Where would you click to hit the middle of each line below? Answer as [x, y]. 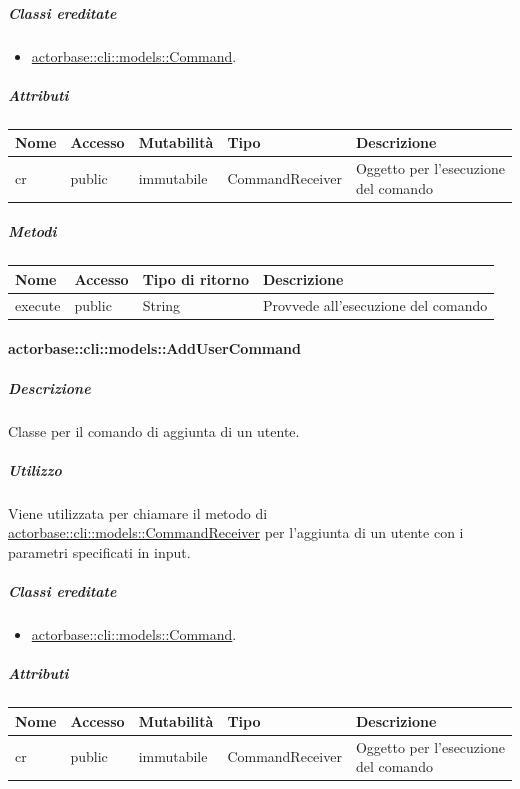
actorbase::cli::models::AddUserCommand [154, 348]
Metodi [32, 231]
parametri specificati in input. [99, 551]
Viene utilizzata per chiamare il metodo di [138, 512]
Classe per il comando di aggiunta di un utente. [154, 430]
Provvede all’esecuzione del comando [375, 304]
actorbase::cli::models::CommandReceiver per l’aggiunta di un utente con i [236, 532]
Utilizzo [35, 469]
